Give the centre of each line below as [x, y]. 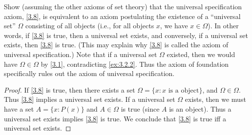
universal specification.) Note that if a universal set [81, 54]
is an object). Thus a [200, 108]
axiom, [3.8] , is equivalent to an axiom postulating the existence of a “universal [122, 16]
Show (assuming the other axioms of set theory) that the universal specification [123, 6]
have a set [19, 108]
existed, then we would [201, 54]
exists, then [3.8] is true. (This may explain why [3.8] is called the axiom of [116, 45]
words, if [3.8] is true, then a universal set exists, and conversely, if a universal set [126, 35]
